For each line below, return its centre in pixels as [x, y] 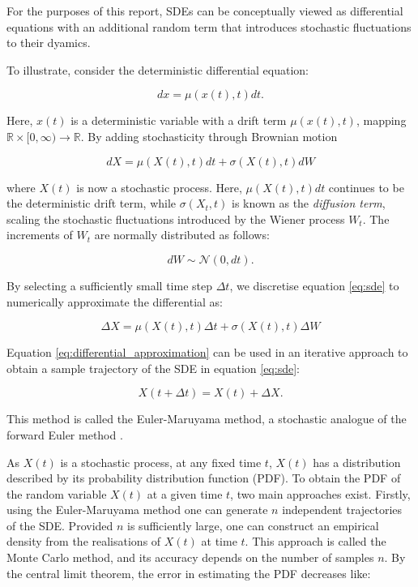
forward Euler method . [65, 434]
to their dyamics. [49, 43]
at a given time [185, 493]
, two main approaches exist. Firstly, [320, 493]
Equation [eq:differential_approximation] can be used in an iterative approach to [207, 352]
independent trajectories [342, 510]
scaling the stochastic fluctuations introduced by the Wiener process [176, 219]
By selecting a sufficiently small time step [110, 285]
